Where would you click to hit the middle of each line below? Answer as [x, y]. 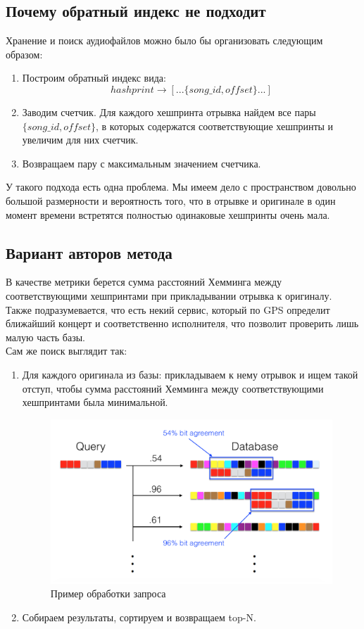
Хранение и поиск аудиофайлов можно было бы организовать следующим [164, 40]
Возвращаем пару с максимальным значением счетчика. [142, 163]
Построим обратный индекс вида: [94, 78]
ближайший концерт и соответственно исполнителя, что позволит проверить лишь [182, 323]
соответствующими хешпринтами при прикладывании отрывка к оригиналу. [169, 295]
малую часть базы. [46, 337]
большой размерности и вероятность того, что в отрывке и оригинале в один [171, 200]
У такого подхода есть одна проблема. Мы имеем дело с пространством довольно [181, 187]
